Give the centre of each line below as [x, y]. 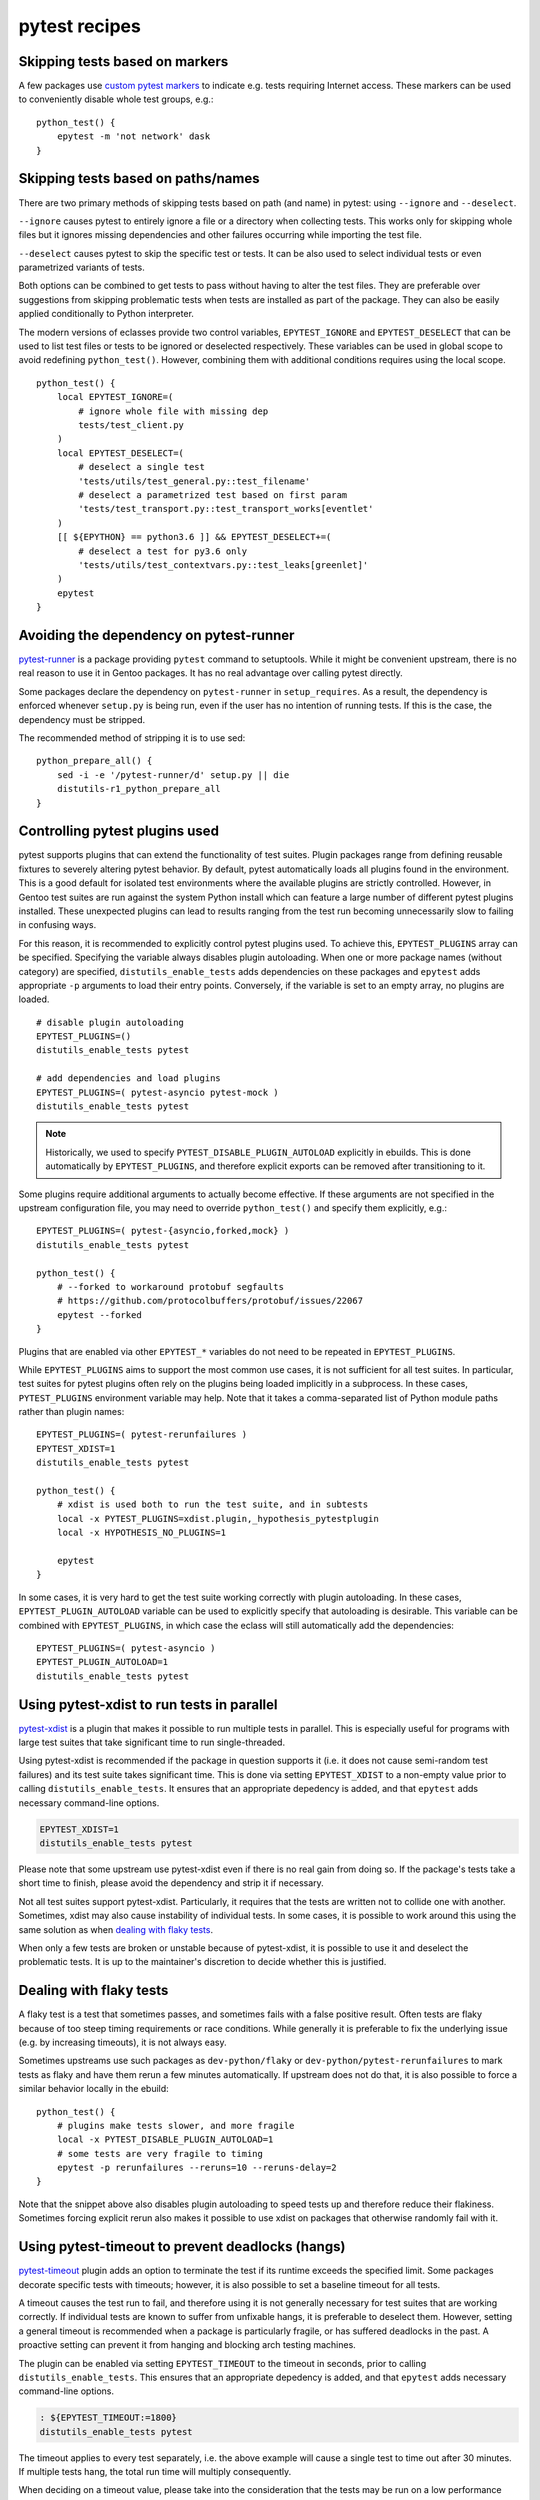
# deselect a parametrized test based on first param [213, 494]
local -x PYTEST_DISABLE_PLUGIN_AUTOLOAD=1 [165, 2139]
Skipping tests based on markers [123, 61]
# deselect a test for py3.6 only [163, 551]
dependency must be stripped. [82, 719]
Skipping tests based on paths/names [139, 178]
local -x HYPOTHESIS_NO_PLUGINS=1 [141, 1533]
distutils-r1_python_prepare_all [139, 789]
